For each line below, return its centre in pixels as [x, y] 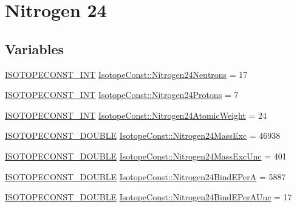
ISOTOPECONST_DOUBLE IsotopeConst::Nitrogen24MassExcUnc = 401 [146, 156]
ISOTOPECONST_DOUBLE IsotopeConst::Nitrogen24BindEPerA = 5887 [145, 176]
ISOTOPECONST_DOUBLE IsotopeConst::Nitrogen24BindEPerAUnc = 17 [148, 197]
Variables [35, 48]
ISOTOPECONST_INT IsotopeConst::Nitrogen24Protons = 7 [122, 95]
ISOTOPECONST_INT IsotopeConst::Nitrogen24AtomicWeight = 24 [136, 115]
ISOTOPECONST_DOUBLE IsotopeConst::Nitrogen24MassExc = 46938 [143, 135]
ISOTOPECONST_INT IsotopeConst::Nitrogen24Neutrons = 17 [126, 74]
